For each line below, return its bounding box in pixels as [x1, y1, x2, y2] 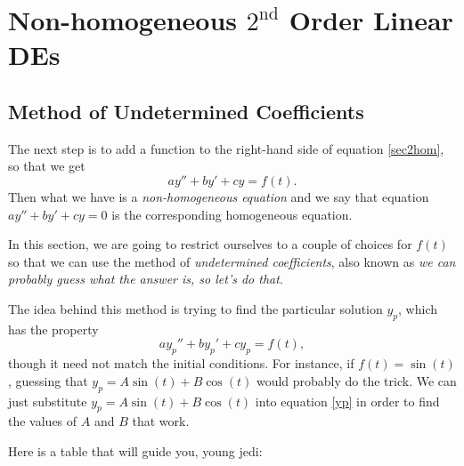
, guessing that [8, 371, 88, 390]
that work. [132, 412, 190, 430]
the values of [8, 412, 77, 430]
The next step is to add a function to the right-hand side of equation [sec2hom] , [8, 139, 444, 157]
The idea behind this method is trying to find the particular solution [8, 299, 383, 317]
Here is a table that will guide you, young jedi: [8, 441, 263, 460]
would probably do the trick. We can [256, 371, 457, 390]
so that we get [8, 157, 85, 175]
